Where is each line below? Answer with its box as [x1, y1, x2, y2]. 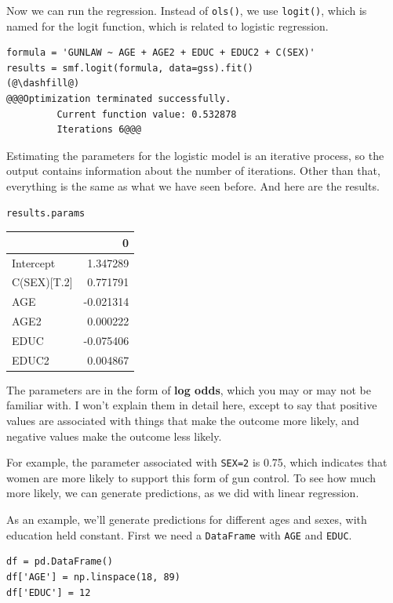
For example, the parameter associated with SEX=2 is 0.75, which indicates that [6, 454, 388, 470]
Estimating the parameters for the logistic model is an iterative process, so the [6, 147, 384, 163]
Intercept [12, 254, 56, 271]
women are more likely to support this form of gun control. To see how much [6, 469, 376, 485]
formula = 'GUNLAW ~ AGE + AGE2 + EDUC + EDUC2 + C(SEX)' [6, 47, 315, 59]
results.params [6, 207, 86, 219]
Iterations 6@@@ [56, 124, 141, 136]
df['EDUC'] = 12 [6, 587, 91, 598]
